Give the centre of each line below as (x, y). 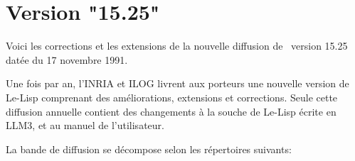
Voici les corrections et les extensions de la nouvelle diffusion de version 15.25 (177, 46)
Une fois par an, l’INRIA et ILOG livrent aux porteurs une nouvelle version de (177, 83)
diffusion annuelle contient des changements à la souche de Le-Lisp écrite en (171, 111)
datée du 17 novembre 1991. (67, 59)
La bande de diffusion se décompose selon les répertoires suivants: (149, 149)
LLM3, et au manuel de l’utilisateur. (85, 125)
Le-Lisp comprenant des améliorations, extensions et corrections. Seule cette (172, 97)
